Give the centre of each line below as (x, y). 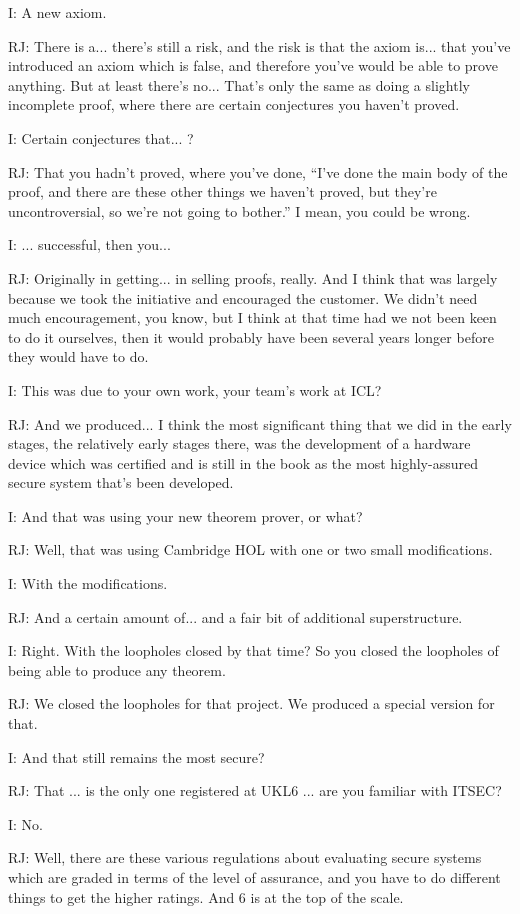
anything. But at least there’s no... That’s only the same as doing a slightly (239, 84)
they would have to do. (78, 356)
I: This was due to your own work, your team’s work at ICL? (195, 389)
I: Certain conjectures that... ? (101, 137)
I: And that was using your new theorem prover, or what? (185, 515)
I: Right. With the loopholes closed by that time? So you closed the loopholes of (253, 650)
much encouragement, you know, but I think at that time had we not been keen (252, 317)
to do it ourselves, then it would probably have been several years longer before (251, 336)
